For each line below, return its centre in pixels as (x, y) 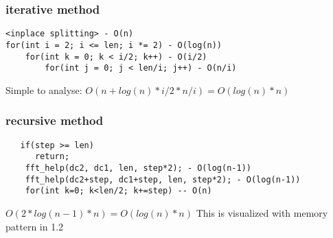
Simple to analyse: (44, 90)
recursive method (55, 120)
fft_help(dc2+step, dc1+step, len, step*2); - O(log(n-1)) (163, 179)
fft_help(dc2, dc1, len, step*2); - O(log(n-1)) (138, 168)
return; (52, 157)
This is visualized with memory (262, 212)
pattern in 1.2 (35, 226)
